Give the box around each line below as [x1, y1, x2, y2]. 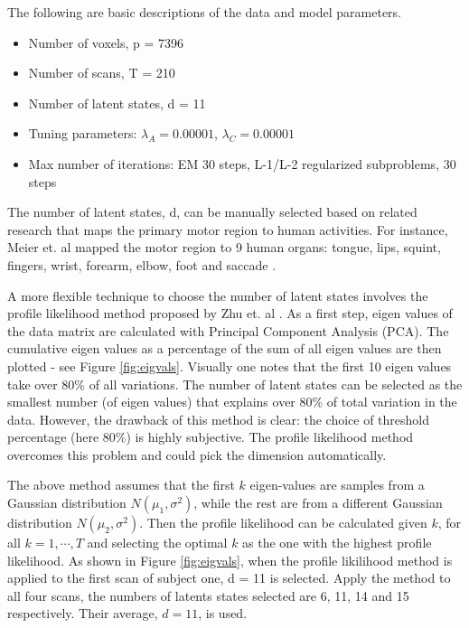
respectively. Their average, [7, 604, 158, 623]
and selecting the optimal [87, 533, 228, 552]
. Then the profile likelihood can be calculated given [139, 513, 427, 532]
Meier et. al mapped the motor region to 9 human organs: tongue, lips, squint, [7, 238, 441, 257]
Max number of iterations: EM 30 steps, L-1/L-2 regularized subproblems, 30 [28, 154, 456, 173]
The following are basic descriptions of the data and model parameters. [7, 3, 402, 21]
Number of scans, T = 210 [28, 63, 175, 82]
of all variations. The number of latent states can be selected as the [89, 374, 463, 393]
